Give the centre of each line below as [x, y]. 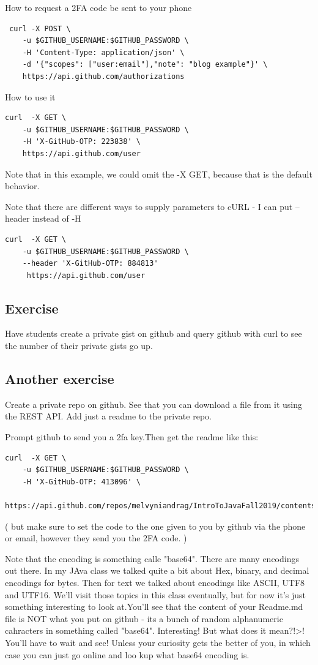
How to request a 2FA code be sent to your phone [98, 7]
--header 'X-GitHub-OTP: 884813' [90, 264]
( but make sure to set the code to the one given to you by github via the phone [155, 526]
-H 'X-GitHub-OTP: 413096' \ [81, 482]
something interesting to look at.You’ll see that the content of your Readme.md [154, 607]
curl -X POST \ [40, 28]
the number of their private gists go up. [79, 346]
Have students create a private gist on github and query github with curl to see [153, 333]
